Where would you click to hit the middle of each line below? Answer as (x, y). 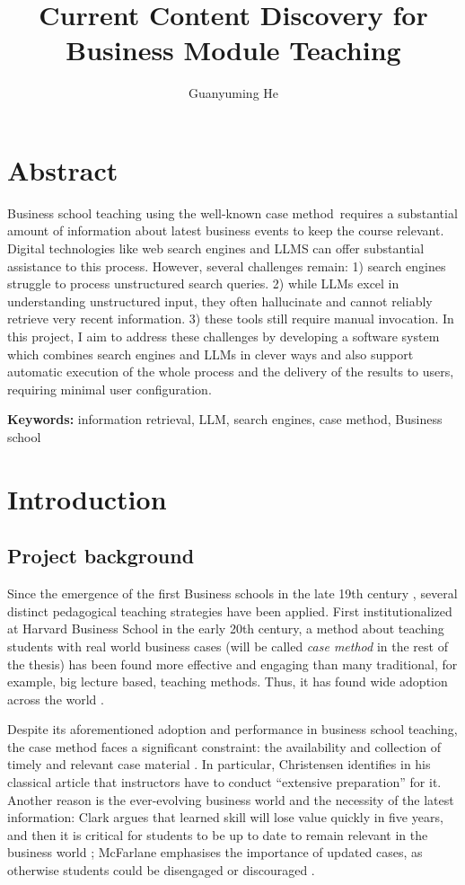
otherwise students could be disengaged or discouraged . (161, 870)
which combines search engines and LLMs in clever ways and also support (211, 354)
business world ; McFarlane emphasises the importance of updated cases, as (215, 852)
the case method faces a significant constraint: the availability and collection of (224, 746)
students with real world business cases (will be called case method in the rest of (228, 646)
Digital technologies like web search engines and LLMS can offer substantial (216, 248)
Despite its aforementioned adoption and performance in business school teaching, (232, 729)
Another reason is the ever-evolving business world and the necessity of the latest (231, 799)
